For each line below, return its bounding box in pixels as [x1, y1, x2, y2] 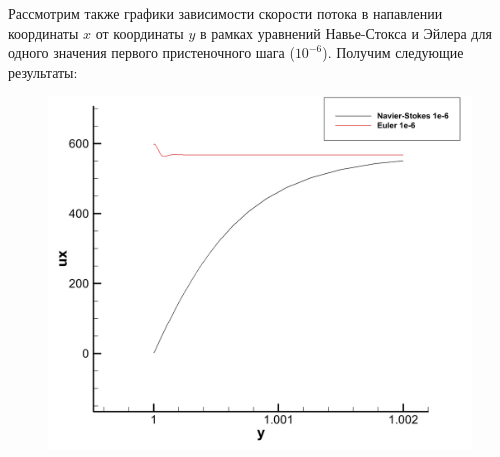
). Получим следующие [322, 42, 464, 63]
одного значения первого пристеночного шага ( [8, 42, 295, 63]
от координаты [95, 22, 184, 43]
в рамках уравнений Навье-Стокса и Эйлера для [199, 22, 492, 43]
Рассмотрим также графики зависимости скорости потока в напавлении [8, 3, 443, 23]
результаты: [8, 61, 78, 82]
